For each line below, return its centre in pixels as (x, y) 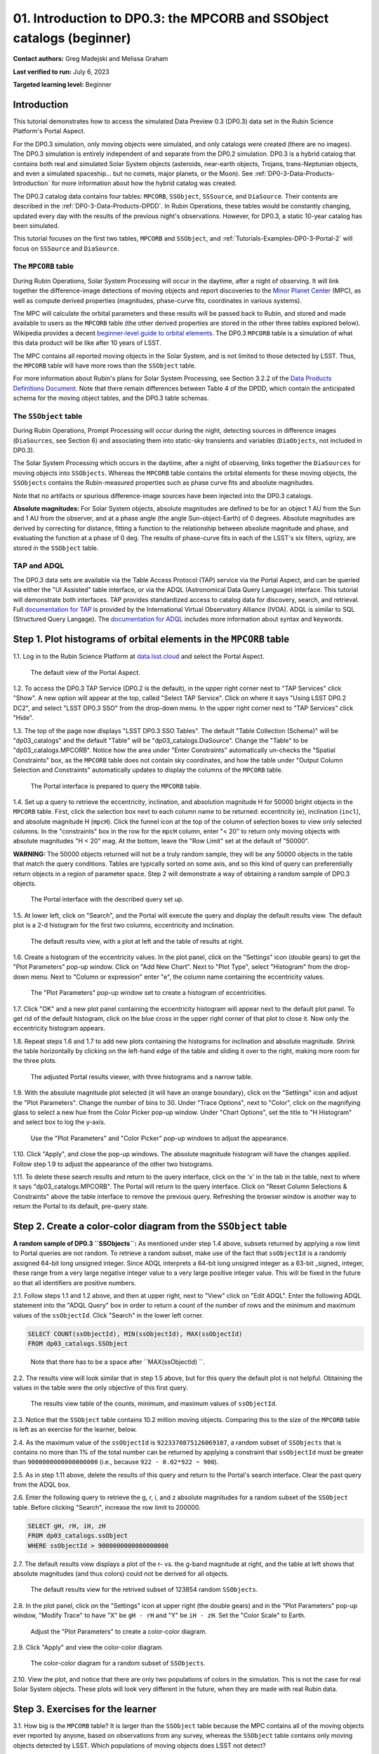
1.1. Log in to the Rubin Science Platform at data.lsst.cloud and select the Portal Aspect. (139, 657)
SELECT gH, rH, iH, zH (67, 1526)
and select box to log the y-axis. (59, 1122)
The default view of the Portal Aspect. (85, 672)
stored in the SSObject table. (56, 548)
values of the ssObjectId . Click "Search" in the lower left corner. (108, 1315)
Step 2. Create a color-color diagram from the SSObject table (150, 1226)
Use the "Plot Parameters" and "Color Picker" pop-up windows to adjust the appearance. (159, 1138)
